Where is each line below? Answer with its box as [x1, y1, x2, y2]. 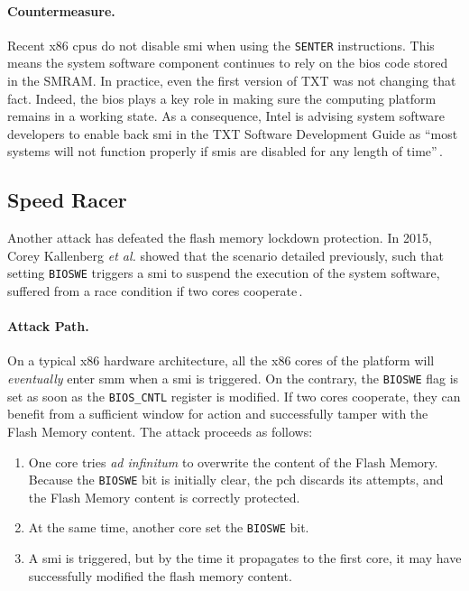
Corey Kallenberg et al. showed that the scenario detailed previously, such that [7, 245, 444, 264]
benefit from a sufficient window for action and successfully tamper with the [7, 404, 428, 423]
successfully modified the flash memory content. [28, 566, 292, 585]
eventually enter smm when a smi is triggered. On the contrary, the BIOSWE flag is [7, 369, 459, 388]
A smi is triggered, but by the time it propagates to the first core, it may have [28, 549, 462, 568]
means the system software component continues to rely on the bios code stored [7, 53, 448, 72]
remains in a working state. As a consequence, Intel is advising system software [7, 106, 445, 125]
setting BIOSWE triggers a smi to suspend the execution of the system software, [7, 263, 440, 282]
